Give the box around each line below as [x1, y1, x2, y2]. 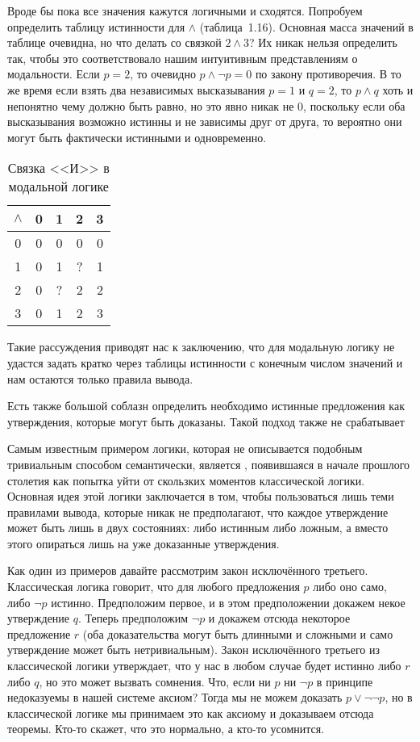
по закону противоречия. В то [255, 65, 401, 82]
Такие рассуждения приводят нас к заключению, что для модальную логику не [7, 338, 395, 355]
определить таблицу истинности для [7, 18, 185, 35]
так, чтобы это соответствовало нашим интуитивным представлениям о [7, 49, 358, 66]
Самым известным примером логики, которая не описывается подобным [7, 440, 363, 457]
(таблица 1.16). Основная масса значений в [199, 18, 414, 35]
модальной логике [8, 177, 109, 196]
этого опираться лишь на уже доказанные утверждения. [7, 534, 280, 551]
